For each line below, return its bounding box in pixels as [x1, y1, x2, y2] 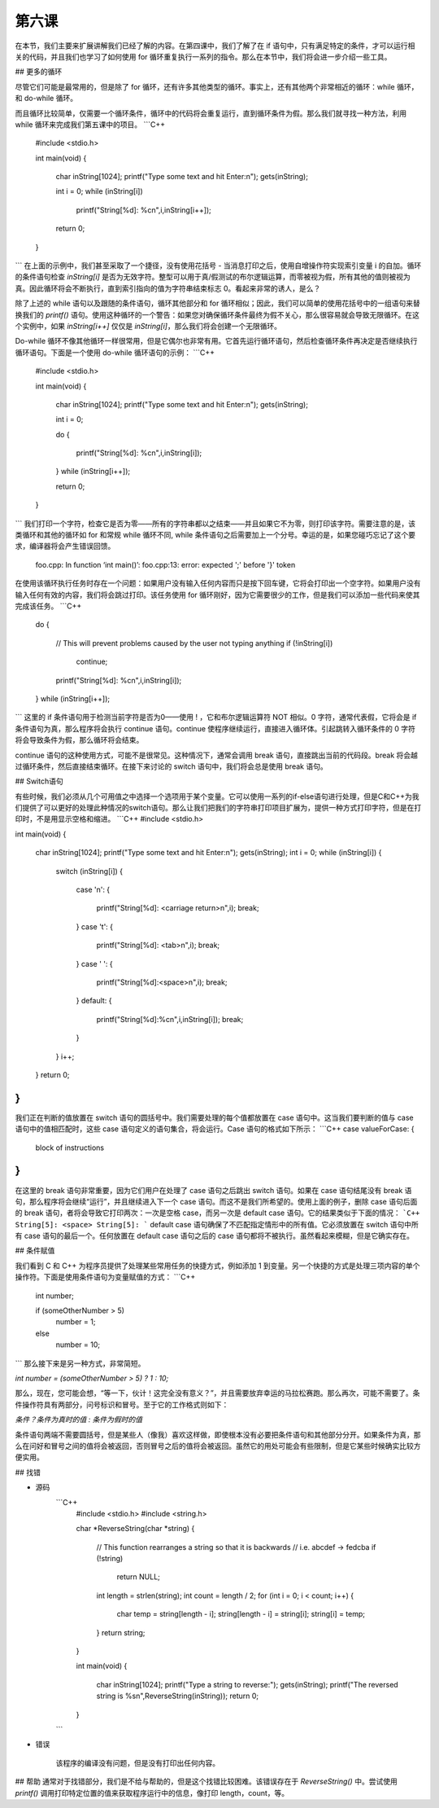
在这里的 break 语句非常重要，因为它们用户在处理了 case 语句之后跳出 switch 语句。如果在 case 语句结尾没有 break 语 [15, 1185, 412, 1195]
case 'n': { [76, 884, 111, 895]
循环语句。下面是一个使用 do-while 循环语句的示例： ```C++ [15, 347, 215, 358]
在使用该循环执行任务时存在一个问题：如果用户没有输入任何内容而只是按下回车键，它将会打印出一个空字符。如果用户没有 [15, 578, 421, 588]
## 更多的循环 [15, 67, 63, 77]
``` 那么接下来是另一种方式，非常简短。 [15, 1358, 146, 1368]
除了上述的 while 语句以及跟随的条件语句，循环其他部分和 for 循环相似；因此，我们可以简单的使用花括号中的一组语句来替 [15, 298, 420, 309]
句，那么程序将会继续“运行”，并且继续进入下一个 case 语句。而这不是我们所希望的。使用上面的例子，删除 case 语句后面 [15, 1196, 418, 1206]
